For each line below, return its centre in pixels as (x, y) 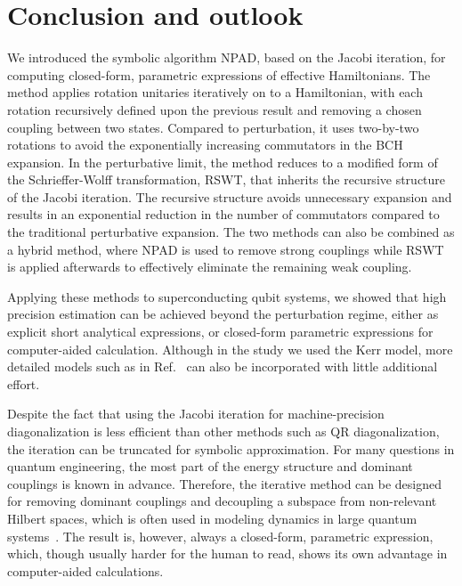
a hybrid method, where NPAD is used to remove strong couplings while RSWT (226, 249)
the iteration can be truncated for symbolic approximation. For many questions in (231, 448)
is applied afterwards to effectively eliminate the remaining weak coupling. (210, 267)
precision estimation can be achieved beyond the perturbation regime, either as (223, 314)
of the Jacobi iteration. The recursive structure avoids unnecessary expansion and (230, 196)
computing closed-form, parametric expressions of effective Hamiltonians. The (219, 74)
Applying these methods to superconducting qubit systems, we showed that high (227, 296)
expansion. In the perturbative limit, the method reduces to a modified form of (223, 162)
